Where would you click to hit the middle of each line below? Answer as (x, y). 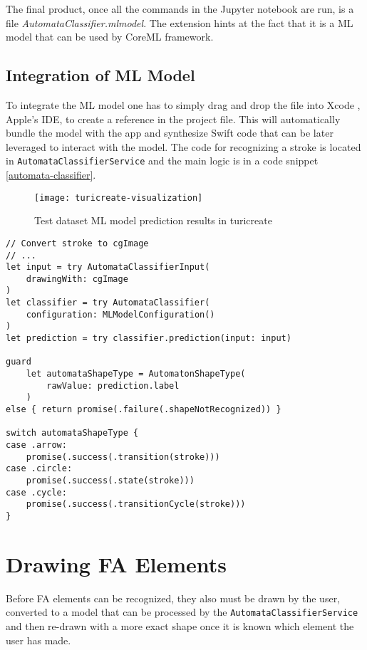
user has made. (38, 640)
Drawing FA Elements (117, 563)
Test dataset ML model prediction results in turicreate (153, 220)
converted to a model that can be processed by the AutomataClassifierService (182, 612)
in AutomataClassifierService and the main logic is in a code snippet (162, 161)
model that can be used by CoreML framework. (110, 37)
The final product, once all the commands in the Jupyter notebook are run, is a (180, 9)
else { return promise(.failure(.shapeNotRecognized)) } (144, 410)
